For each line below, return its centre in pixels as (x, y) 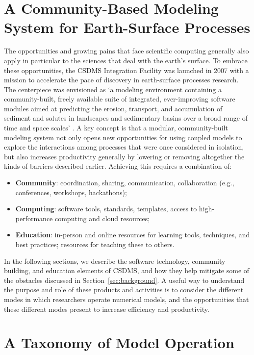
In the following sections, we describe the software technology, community (115, 261)
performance (34, 218)
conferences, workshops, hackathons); (71, 192)
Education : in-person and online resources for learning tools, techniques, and (133, 235)
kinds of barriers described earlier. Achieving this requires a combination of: (118, 166)
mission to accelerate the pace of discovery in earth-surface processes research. (121, 80)
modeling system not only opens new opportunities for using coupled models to (123, 137)
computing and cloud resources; (102, 218)
